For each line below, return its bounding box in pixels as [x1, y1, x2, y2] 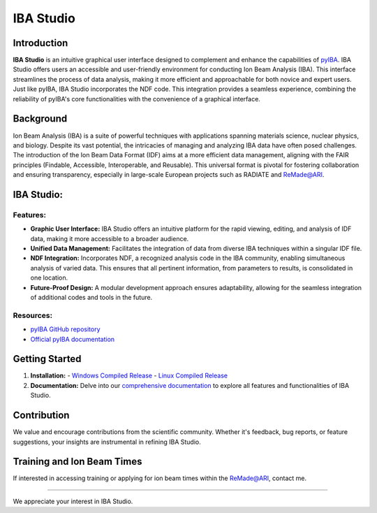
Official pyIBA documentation [30, 335, 115, 343]
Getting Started [13, 353, 82, 365]
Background [13, 113, 68, 125]
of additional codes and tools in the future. [30, 293, 153, 301]
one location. [30, 273, 68, 282]
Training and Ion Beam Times [13, 456, 142, 468]
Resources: [13, 310, 52, 320]
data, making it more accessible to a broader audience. [30, 234, 189, 243]
